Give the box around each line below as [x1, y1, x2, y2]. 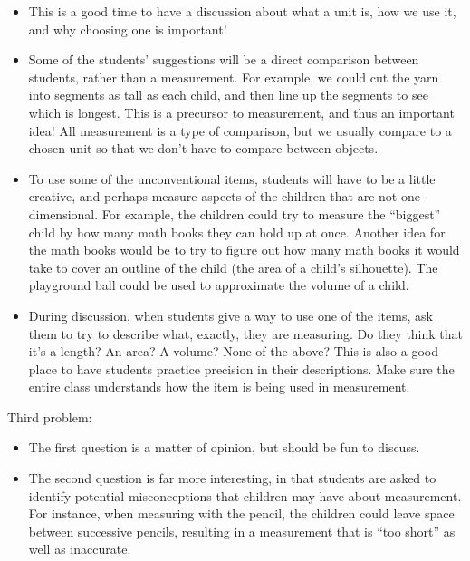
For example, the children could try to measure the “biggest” [101, 204, 441, 223]
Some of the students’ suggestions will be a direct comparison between [28, 50, 419, 69]
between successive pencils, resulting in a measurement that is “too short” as [28, 521, 456, 540]
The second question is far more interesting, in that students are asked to [28, 469, 436, 488]
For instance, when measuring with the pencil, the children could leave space [28, 504, 455, 523]
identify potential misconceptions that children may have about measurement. [28, 486, 462, 505]
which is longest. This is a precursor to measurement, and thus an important [28, 102, 455, 121]
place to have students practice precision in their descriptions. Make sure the [28, 359, 455, 378]
